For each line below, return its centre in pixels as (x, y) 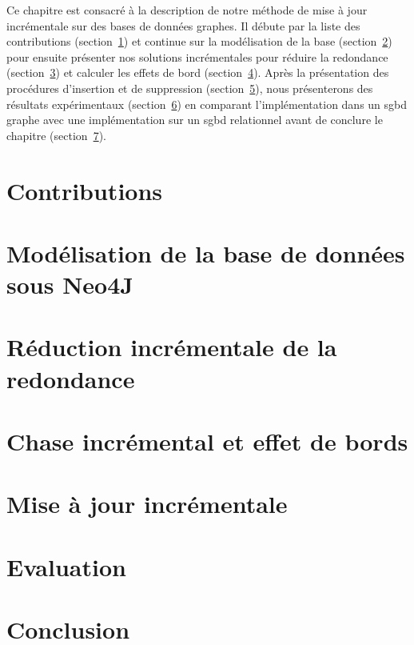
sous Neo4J (70, 284)
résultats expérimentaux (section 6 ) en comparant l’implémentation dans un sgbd (207, 104)
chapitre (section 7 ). (56, 135)
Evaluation (66, 566)
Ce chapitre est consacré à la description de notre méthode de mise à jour (187, 10)
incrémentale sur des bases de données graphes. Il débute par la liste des (183, 25)
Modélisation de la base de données (206, 252)
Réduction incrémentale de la (172, 347)
